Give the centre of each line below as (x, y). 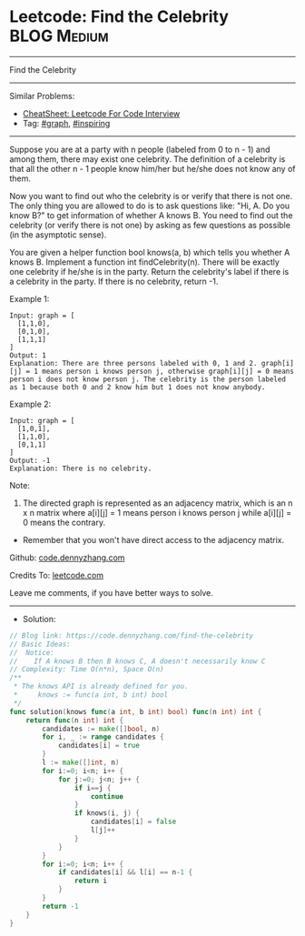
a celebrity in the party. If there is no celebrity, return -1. (114, 281)
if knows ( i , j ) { (107, 813)
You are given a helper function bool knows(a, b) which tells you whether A (150, 252)
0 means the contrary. (64, 522)
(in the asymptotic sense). (58, 235)
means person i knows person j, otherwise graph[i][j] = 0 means (168, 371)
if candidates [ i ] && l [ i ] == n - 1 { (125, 872)
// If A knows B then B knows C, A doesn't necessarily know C (138, 661)
